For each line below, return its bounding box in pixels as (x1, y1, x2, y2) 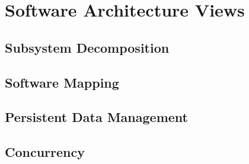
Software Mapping (5, 73, 119, 91)
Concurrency (5, 143, 85, 161)
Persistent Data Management (5, 108, 188, 126)
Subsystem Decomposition (5, 38, 170, 56)
